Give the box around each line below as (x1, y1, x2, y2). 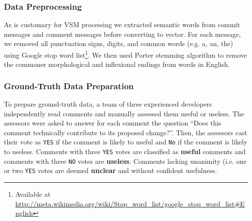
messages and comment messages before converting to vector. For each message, (4, 29, 241, 39)
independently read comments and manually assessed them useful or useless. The (4, 108, 244, 118)
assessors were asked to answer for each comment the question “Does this (4, 118, 221, 128)
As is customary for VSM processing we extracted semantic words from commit (4, 19, 240, 30)
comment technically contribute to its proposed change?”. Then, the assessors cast (4, 127, 247, 137)
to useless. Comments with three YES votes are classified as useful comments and (4, 146, 246, 157)
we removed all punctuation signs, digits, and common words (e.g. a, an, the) (4, 38, 233, 48)
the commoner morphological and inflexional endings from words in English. (4, 59, 230, 69)
